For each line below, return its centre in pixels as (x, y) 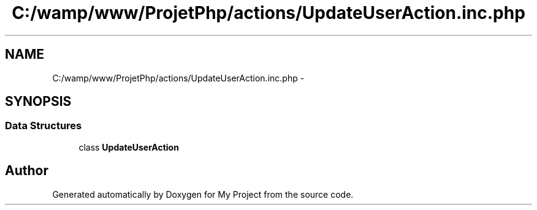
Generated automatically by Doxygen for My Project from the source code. (203, 194)
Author (27, 171)
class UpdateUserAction (129, 147)
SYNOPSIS (38, 102)
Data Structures (44, 126)
